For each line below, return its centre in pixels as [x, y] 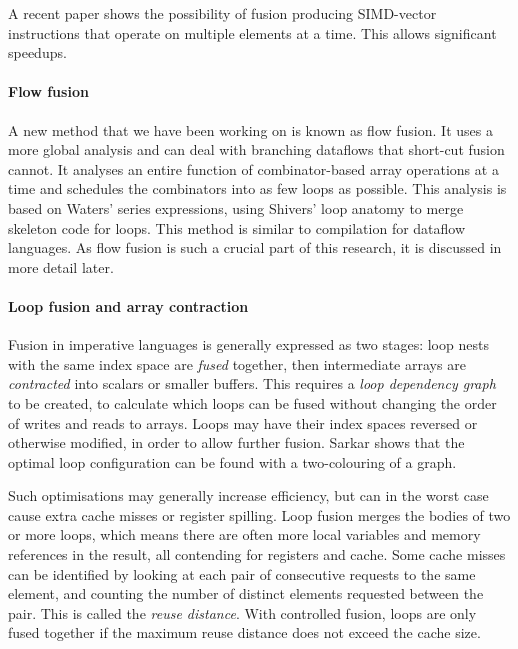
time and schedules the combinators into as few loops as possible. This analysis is [257, 188]
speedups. [37, 52]
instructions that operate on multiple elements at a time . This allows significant [252, 32]
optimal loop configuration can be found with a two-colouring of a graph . [232, 461]
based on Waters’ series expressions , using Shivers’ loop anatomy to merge [236, 207]
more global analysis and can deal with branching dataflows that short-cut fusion [256, 149]
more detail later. [61, 266]
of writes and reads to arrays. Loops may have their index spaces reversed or [243, 422]
